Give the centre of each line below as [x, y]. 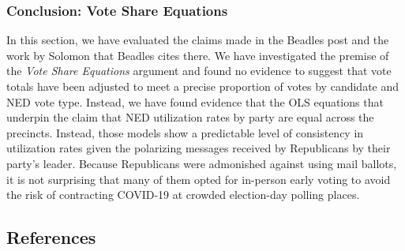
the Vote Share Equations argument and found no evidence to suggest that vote [199, 71]
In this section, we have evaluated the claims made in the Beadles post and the [198, 40]
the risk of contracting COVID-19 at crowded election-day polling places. [183, 195]
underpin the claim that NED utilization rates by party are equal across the [190, 117]
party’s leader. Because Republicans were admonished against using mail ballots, [202, 163]
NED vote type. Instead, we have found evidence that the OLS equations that [195, 101]
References [51, 237]
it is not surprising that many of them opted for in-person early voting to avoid [199, 179]
